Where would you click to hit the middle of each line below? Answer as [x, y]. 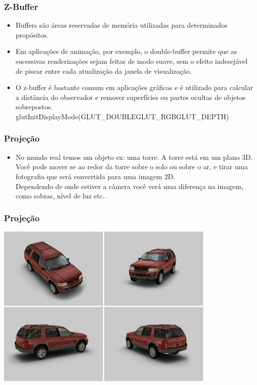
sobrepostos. [34, 107]
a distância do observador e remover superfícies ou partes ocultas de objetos [130, 97]
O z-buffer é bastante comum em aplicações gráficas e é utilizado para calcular [134, 87]
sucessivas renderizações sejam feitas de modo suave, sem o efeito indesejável [131, 61]
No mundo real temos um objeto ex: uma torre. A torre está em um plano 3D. [134, 157]
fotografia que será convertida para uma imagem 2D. [95, 176]
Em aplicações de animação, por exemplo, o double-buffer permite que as [126, 51]
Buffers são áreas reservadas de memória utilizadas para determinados [122, 25]
